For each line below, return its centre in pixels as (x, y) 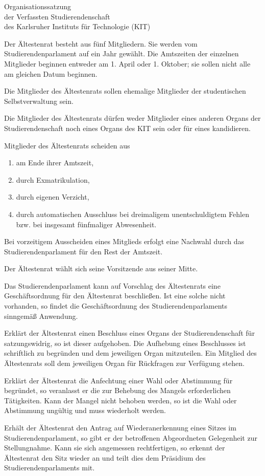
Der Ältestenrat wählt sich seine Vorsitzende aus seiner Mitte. (101, 268)
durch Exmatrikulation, (53, 179)
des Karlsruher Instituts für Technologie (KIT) (77, 26)
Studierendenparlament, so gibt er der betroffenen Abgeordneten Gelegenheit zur (131, 437)
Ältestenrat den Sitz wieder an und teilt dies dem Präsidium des (105, 457)
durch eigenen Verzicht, (53, 197)
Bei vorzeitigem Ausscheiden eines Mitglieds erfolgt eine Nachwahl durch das (124, 241)
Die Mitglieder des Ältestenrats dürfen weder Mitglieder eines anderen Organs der (132, 118)
